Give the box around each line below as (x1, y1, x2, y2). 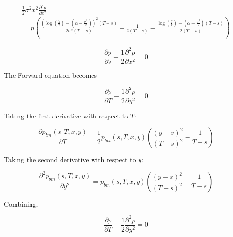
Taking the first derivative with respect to (4, 110, 128, 120)
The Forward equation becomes (4, 70, 97, 80)
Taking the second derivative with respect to (4, 154, 136, 164)
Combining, (4, 198, 38, 208)
